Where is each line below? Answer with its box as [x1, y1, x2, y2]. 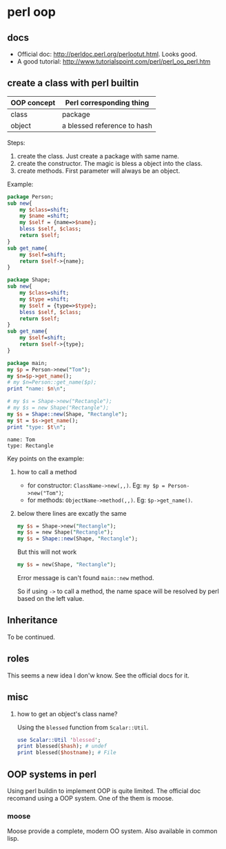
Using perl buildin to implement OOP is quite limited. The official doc [7, 786, 201, 795]
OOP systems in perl [7, 768, 97, 780]
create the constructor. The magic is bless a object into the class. [17, 159, 203, 167]
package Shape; [7, 277, 51, 283]
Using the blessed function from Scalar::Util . [17, 723, 149, 731]
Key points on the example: [7, 454, 85, 463]
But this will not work [17, 548, 77, 557]
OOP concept [10, 97, 56, 107]
